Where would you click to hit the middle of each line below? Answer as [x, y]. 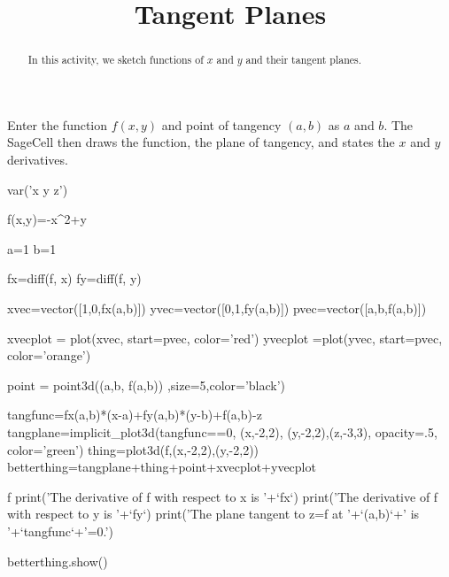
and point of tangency [221, 124]
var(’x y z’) [38, 189]
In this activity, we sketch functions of [116, 60]
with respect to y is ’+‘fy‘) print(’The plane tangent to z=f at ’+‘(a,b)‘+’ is [213, 514]
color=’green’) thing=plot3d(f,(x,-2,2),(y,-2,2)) [133, 449]
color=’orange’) [49, 355]
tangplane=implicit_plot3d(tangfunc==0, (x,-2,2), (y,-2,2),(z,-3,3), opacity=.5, [222, 431]
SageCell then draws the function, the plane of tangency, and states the [201, 142]
